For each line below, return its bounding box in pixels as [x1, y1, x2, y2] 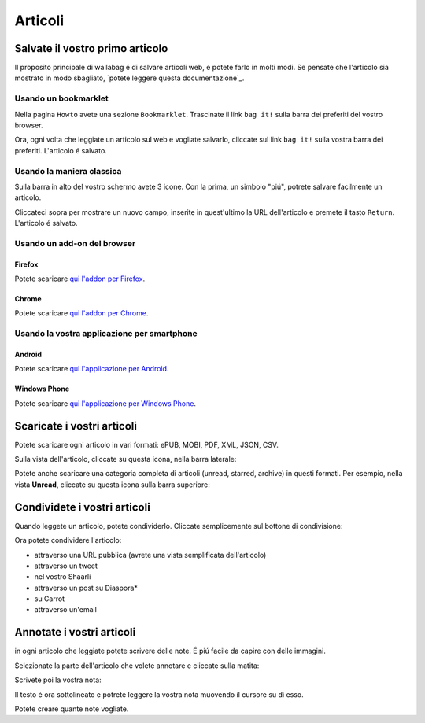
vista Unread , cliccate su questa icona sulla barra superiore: [14, 480, 210, 489]
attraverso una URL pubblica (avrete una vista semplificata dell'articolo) [34, 550, 267, 559]
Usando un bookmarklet [14, 93, 109, 104]
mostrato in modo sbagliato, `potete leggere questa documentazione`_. [14, 73, 245, 83]
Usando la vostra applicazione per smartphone [14, 328, 198, 339]
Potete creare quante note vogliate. [14, 704, 129, 714]
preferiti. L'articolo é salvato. [14, 146, 108, 155]
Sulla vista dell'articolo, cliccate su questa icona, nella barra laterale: [14, 455, 237, 464]
